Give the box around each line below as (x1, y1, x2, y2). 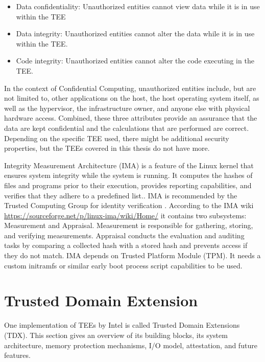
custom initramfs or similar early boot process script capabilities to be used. (4, 260, 243, 270)
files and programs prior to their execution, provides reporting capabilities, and (4, 179, 252, 190)
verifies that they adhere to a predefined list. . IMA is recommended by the (4, 190, 237, 200)
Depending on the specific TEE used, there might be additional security (4, 132, 229, 143)
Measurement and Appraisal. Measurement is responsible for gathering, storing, (4, 220, 253, 231)
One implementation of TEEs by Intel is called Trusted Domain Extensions (4, 320, 240, 330)
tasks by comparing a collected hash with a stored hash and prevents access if (4, 240, 248, 251)
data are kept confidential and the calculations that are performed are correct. (4, 122, 249, 133)
